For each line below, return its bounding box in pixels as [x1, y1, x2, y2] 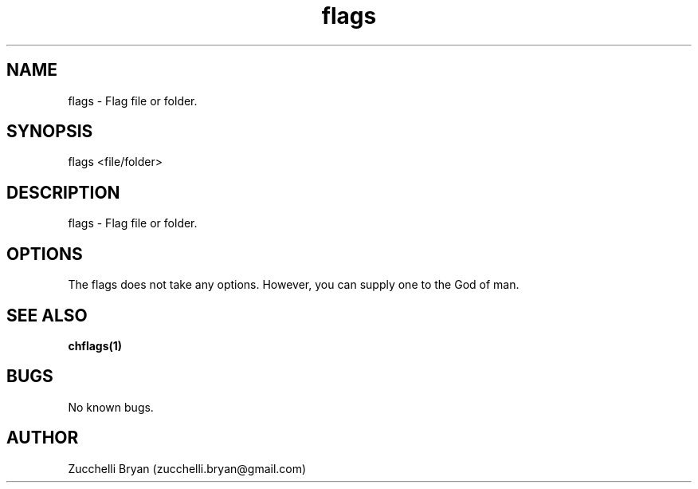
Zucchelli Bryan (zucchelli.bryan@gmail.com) [68, 461, 307, 475]
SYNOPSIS [6, 121, 93, 142]
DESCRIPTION [6, 182, 120, 203]
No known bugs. [68, 400, 154, 414]
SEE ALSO [6, 305, 88, 325]
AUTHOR [6, 428, 79, 448]
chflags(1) [68, 338, 123, 353]
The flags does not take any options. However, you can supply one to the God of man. [68, 278, 520, 292]
